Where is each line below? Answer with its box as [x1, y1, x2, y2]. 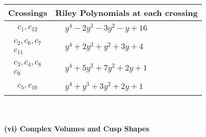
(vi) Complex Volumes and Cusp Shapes [4, 123, 149, 133]
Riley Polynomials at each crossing [55, 7, 198, 18]
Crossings [8, 7, 47, 18]
